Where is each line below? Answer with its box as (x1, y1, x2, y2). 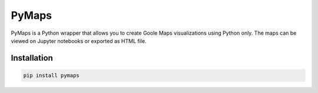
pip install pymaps (23, 72, 79, 79)
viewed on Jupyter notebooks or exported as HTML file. (11, 37, 147, 44)
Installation (11, 53, 53, 63)
